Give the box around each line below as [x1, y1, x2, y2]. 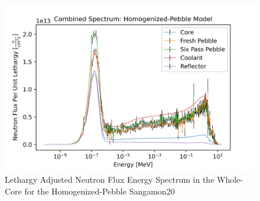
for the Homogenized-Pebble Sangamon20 [24, 184, 175, 197]
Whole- [217, 173, 243, 185]
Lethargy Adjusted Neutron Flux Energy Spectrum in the [5, 173, 214, 185]
